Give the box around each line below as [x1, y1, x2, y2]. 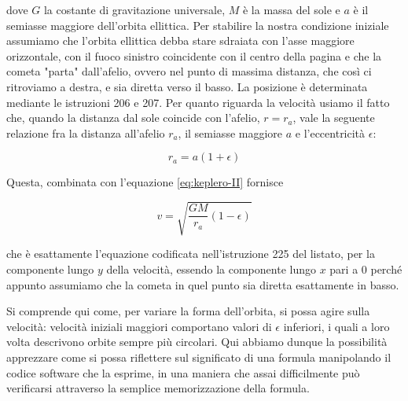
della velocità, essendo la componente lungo [106, 261, 316, 278]
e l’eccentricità [295, 124, 366, 141]
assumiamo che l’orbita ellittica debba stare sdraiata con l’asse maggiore [6, 32, 355, 49]
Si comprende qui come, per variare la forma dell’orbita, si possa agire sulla [6, 303, 370, 319]
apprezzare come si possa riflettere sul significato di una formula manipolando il [6, 349, 391, 366]
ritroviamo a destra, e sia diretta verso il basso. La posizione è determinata [6, 78, 368, 94]
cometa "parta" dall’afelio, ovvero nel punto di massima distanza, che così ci [6, 63, 372, 79]
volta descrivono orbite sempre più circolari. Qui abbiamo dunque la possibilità [6, 333, 388, 350]
